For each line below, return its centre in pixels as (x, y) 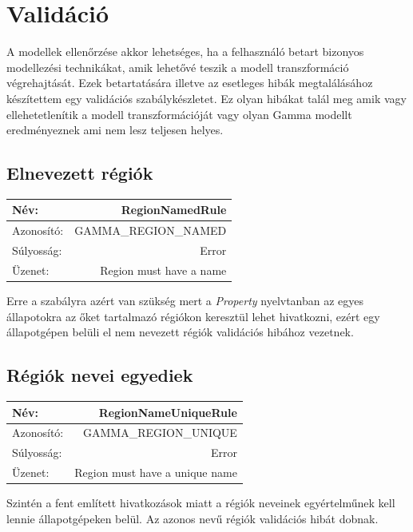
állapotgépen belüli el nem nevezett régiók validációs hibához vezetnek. (180, 332)
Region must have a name (163, 270)
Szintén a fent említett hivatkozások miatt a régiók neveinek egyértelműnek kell (201, 503)
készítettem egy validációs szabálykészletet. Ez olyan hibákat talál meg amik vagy (206, 98)
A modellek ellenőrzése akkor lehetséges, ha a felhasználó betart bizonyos (185, 52)
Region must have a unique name (156, 472)
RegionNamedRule (174, 210)
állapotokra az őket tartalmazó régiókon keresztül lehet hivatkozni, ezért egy (193, 316)
